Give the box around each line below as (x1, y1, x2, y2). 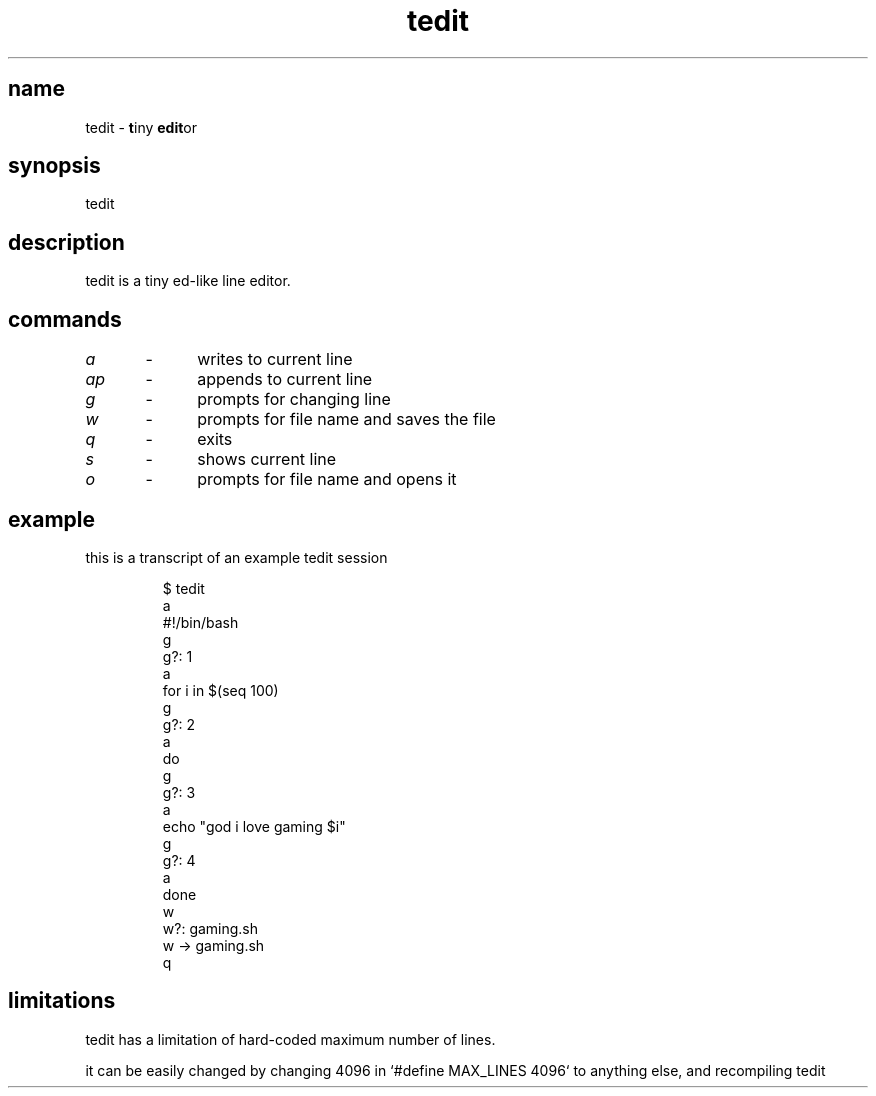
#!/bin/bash (162, 613, 239, 631)
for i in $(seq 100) (162, 681, 279, 699)
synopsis (8, 153, 101, 179)
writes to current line (197, 349, 353, 370)
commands (8, 306, 122, 332)
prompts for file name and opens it (197, 469, 457, 490)
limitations (8, 988, 116, 1014)
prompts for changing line (197, 389, 391, 410)
